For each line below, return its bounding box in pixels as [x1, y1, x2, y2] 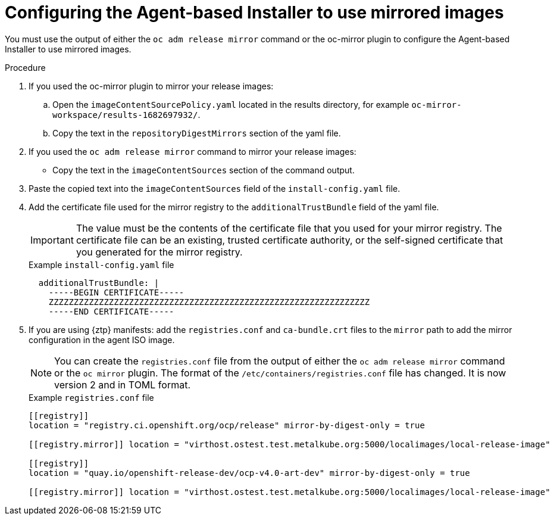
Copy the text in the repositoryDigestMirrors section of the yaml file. [52, 127, 341, 138]
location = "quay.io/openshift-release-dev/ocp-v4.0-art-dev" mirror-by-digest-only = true [29, 468, 470, 478]
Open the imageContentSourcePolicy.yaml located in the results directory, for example [52, 99, 409, 110]
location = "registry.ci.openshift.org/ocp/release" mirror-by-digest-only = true [29, 420, 425, 430]
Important [30, 233, 74, 246]
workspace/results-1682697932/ [52, 110, 198, 120]
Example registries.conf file [29, 392, 154, 403]
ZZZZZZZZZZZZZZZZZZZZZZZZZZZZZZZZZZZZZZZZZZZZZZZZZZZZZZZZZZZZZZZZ [48, 297, 370, 307]
